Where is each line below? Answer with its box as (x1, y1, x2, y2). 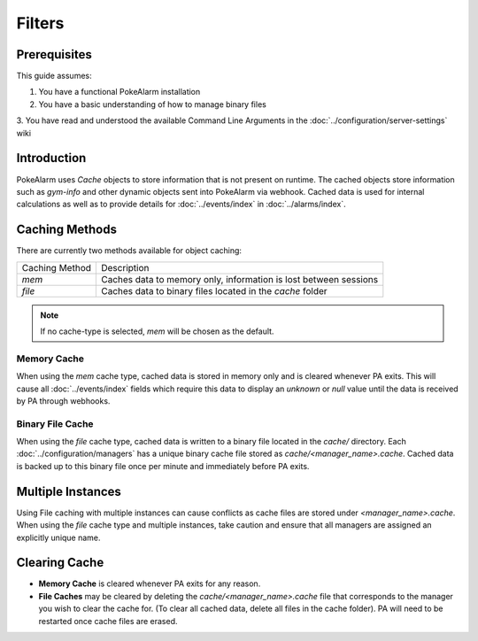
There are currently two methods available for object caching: (16, 245, 243, 256)
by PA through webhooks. (16, 395, 111, 406)
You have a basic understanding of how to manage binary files (38, 98, 267, 110)
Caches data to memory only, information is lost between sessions (100, 273, 379, 285)
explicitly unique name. (16, 532, 101, 543)
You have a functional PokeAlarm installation (38, 87, 201, 97)
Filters (16, 13, 65, 33)
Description (100, 261, 150, 274)
